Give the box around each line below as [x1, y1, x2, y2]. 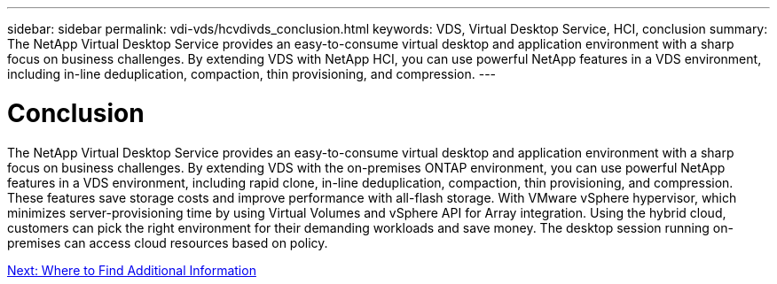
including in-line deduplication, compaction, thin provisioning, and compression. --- [7, 66, 497, 81]
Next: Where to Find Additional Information [7, 262, 256, 278]
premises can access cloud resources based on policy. [7, 234, 328, 250]
